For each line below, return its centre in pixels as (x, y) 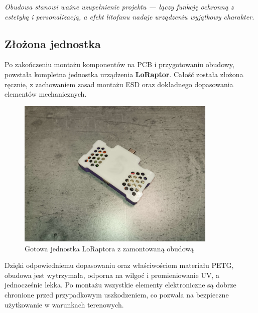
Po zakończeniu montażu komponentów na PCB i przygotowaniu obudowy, (119, 64)
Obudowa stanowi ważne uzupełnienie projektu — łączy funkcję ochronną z (119, 7)
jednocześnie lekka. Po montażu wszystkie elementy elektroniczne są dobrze (120, 285)
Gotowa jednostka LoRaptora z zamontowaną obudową (109, 248)
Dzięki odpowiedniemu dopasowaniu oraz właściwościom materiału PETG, (119, 265)
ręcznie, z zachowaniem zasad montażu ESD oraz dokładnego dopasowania (119, 84)
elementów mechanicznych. (46, 94)
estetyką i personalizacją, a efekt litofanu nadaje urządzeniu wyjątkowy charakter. (130, 16)
